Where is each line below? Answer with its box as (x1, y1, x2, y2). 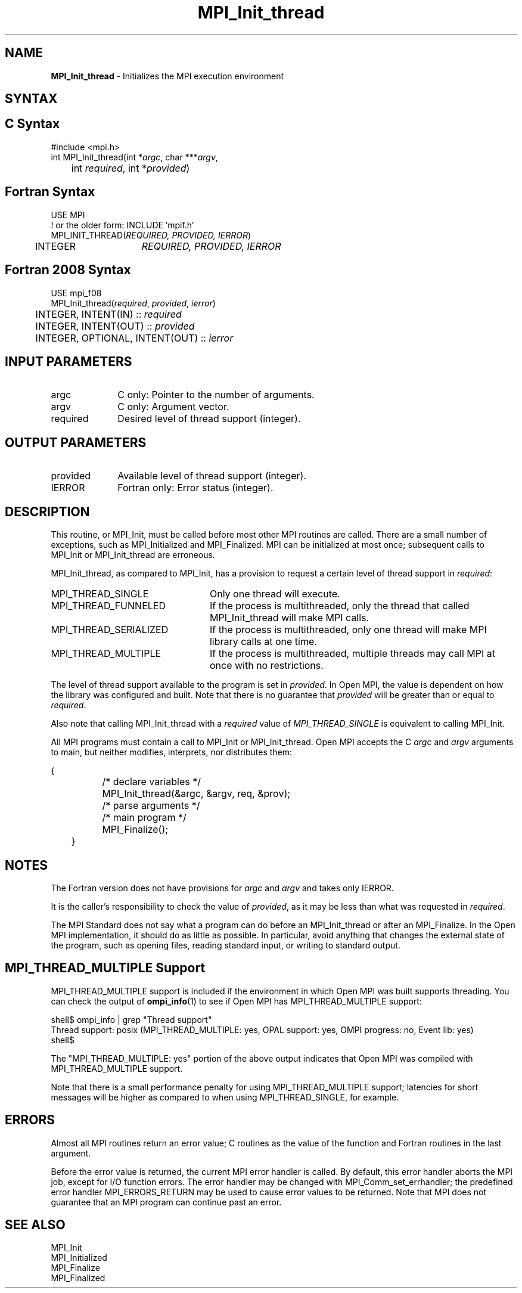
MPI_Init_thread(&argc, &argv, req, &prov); (102, 787, 291, 800)
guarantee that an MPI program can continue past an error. (51, 1196, 282, 1207)
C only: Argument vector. (117, 401, 229, 413)
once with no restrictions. (209, 659, 324, 672)
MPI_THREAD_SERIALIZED (51, 624, 169, 636)
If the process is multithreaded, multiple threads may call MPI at (209, 647, 496, 660)
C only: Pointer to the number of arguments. (117, 389, 315, 401)
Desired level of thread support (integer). (117, 413, 301, 425)
